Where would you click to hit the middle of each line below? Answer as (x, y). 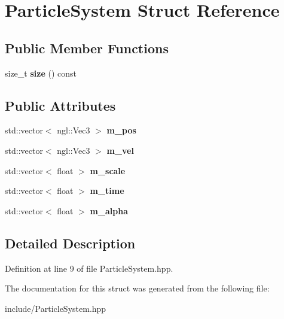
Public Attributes (60, 105)
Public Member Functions (87, 48)
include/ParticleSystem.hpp (56, 308)
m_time (107, 191)
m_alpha (109, 210)
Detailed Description (70, 243)
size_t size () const (41, 73)
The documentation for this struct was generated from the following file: (137, 288)
